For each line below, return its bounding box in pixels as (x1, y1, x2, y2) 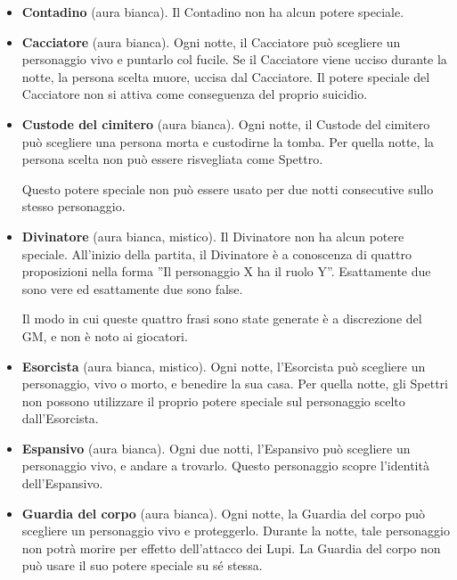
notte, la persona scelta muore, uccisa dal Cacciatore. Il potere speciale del (21, 67, 430, 86)
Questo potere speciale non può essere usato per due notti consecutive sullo (21, 179, 434, 198)
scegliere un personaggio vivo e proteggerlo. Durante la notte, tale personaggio (21, 521, 450, 540)
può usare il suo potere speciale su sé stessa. (21, 556, 263, 575)
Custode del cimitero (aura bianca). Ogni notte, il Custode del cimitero (21, 114, 430, 133)
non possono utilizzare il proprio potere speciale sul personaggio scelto (21, 391, 405, 410)
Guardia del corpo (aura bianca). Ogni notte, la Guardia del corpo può (21, 503, 426, 522)
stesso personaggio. (21, 197, 126, 216)
